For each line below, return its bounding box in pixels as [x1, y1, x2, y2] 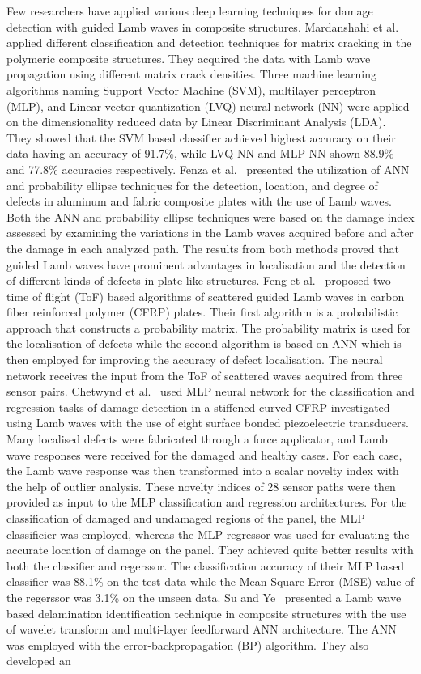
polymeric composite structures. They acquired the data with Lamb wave [6, 49, 371, 66]
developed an [6, 652, 71, 669]
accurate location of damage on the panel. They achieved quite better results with [6, 541, 414, 558]
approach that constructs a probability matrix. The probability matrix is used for [6, 319, 411, 336]
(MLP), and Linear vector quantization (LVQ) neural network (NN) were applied [6, 97, 410, 114]
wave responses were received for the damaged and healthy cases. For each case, [6, 446, 402, 463]
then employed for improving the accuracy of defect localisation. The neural [6, 351, 383, 368]
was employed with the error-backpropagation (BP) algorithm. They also [6, 636, 369, 653]
